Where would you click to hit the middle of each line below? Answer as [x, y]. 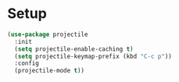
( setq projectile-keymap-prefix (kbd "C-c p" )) [93, 56]
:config [27, 63]
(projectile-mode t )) [50, 71]
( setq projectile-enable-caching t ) [74, 49]
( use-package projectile [48, 34]
